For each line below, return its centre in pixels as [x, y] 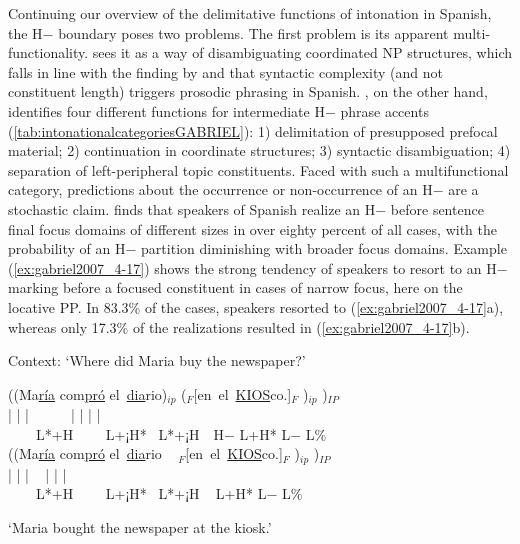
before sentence [437, 208]
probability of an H [67, 248]
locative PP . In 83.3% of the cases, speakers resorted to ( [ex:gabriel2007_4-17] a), [256, 306]
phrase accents [384, 110]
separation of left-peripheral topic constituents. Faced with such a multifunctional [258, 169]
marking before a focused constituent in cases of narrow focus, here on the [235, 287]
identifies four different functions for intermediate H [166, 110]
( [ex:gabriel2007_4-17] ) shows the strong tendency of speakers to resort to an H [252, 267]
